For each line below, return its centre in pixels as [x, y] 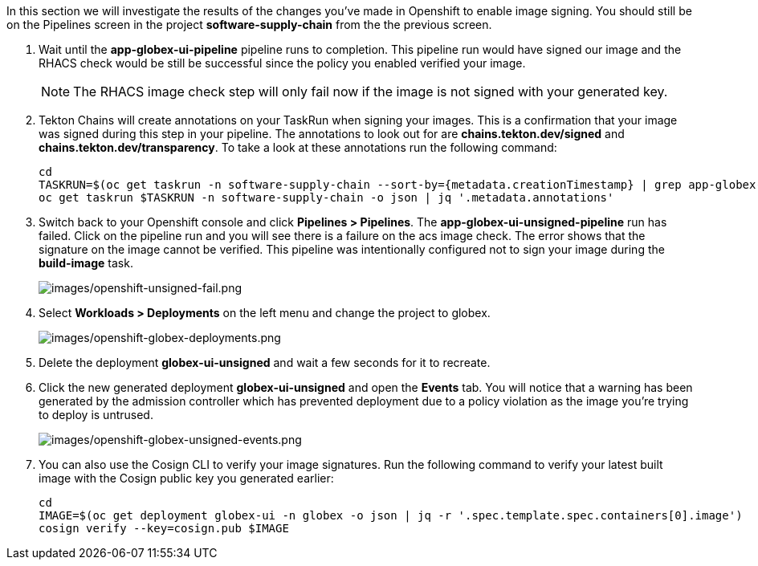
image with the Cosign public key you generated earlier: [186, 478]
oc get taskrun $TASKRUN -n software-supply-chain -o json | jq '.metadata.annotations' [326, 197]
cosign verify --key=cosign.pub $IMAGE [164, 528]
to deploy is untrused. [96, 415]
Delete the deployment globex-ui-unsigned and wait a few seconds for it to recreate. [265, 362]
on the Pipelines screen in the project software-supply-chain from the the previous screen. [249, 24]
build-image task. [86, 263]
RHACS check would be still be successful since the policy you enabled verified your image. [282, 63]
